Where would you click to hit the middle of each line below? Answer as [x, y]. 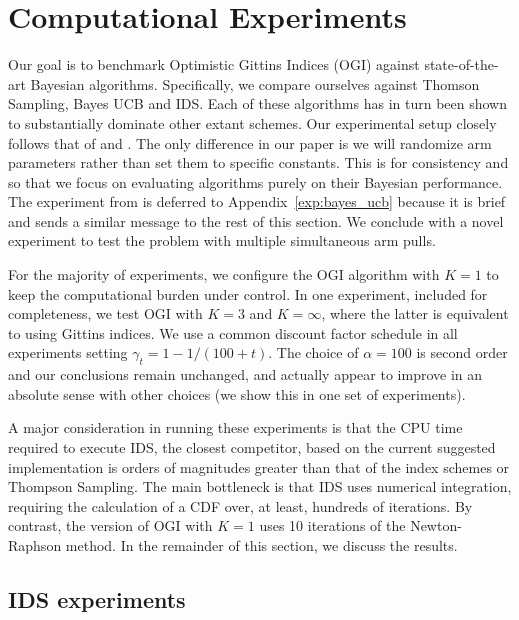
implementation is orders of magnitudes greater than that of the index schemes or [259, 466]
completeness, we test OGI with [105, 313]
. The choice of [313, 352]
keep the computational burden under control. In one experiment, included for [248, 293]
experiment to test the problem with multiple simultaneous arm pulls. [222, 240]
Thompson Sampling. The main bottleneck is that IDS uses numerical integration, [260, 486]
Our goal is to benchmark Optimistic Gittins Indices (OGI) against [214, 64]
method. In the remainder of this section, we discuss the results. [261, 544]
